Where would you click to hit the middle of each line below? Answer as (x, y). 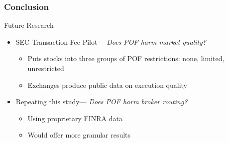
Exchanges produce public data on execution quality (107, 85)
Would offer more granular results (79, 135)
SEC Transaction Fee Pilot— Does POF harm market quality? (111, 41)
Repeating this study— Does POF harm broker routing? (102, 102)
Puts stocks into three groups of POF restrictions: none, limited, (126, 58)
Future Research (29, 25)
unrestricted (46, 68)
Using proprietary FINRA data (75, 118)
